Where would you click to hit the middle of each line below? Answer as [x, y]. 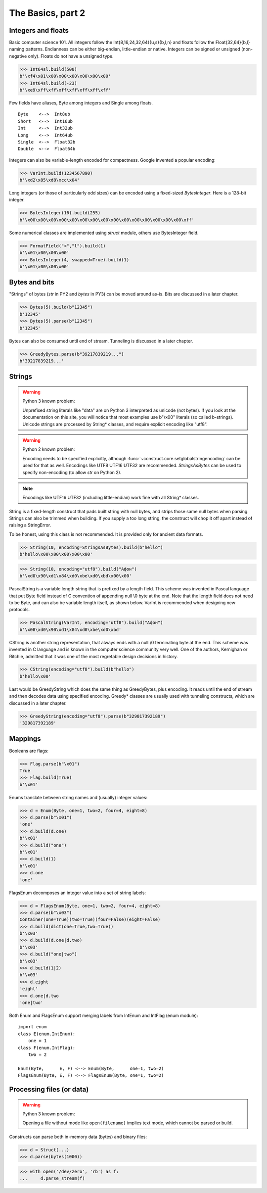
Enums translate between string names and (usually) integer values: [78, 797]
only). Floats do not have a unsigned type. [71, 56]
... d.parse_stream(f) [52, 1178]
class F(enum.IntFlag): [47, 1048]
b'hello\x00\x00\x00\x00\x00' [56, 554]
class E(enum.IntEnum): [47, 1034]
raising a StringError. [30, 525]
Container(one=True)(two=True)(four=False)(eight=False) [90, 920]
